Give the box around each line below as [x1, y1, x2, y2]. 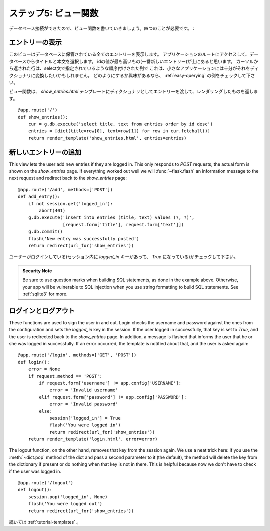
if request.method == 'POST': [28, 373, 102, 379]
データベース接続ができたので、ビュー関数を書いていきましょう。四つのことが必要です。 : [9, 25, 195, 31]
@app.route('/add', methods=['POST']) [18, 187, 113, 192]
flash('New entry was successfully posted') [28, 236, 139, 241]
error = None [28, 366, 60, 372]
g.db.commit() [28, 229, 63, 235]
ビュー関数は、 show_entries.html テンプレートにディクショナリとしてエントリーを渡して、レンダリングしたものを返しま [9, 88, 258, 95]
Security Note [22, 268, 52, 274]
